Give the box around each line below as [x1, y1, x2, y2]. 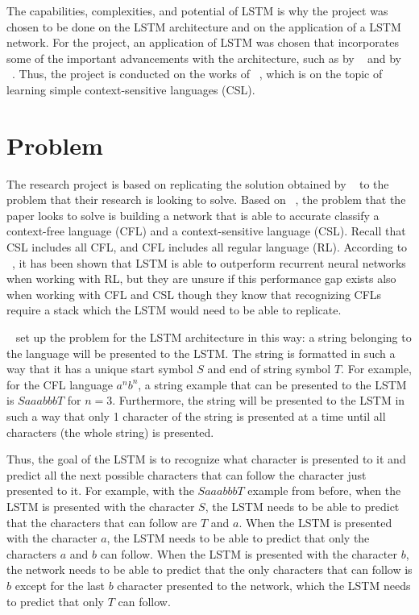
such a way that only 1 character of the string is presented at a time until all [6, 408, 386, 424]
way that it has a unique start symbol [6, 360, 193, 377]
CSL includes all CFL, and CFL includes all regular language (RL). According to [6, 239, 408, 256]
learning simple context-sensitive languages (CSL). [6, 81, 255, 98]
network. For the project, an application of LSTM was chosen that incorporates [6, 34, 399, 51]
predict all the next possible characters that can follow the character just [6, 466, 367, 483]
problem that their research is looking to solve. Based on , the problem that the [6, 191, 406, 208]
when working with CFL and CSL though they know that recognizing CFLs [6, 285, 382, 302]
